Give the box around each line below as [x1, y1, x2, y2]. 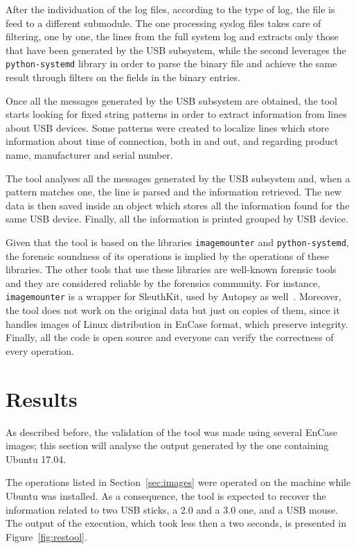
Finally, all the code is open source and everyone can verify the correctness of [6, 330, 334, 345]
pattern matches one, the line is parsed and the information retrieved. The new [6, 184, 341, 199]
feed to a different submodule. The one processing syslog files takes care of [6, 15, 321, 30]
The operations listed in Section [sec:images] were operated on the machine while [6, 475, 351, 489]
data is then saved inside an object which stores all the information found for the [6, 198, 350, 212]
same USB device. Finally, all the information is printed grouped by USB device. [6, 211, 348, 226]
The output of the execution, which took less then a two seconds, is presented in [6, 516, 347, 530]
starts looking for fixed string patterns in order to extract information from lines [6, 107, 347, 121]
